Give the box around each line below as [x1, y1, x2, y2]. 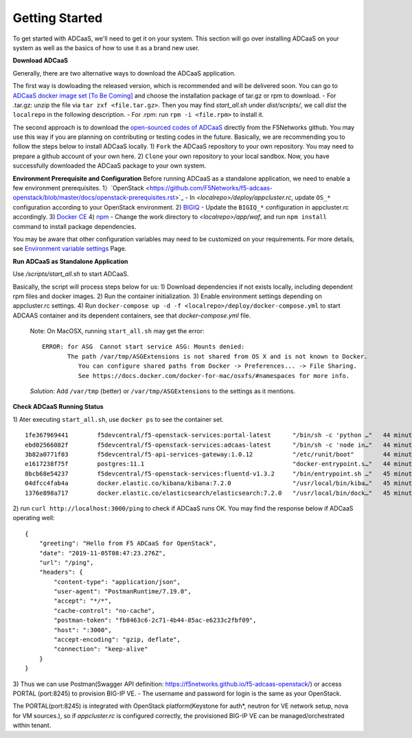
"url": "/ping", [38, 559, 94, 566]
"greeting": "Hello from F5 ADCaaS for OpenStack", [38, 539, 217, 548]
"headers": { [38, 568, 83, 577]
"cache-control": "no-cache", [54, 607, 156, 614]
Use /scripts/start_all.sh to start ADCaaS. [12, 270, 129, 278]
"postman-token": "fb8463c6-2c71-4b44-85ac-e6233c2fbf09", [54, 616, 257, 625]
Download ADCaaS [12, 56, 69, 65]
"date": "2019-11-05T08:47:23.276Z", [38, 549, 166, 557]
